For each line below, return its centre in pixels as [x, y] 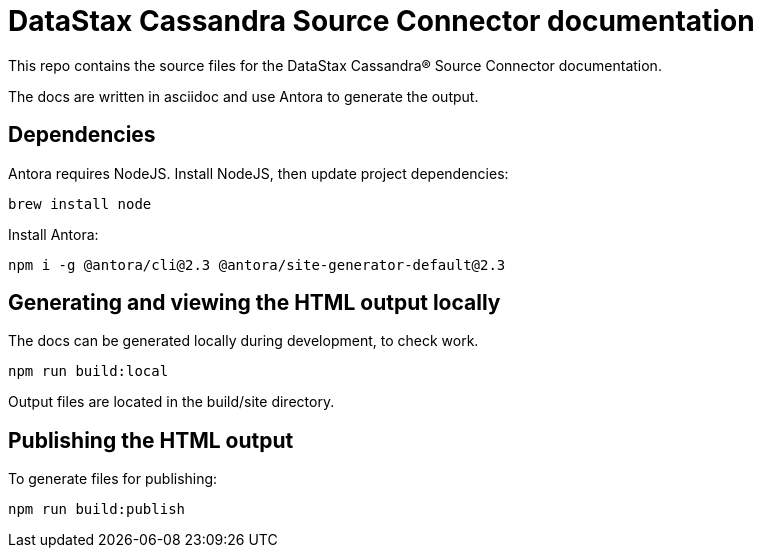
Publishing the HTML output [151, 440]
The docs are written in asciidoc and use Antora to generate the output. [243, 96]
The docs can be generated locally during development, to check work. [243, 341]
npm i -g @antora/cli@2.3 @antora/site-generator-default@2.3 [257, 264]
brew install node [80, 203]
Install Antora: [53, 234]
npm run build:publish [97, 509]
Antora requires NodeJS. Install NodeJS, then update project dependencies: [258, 173]
